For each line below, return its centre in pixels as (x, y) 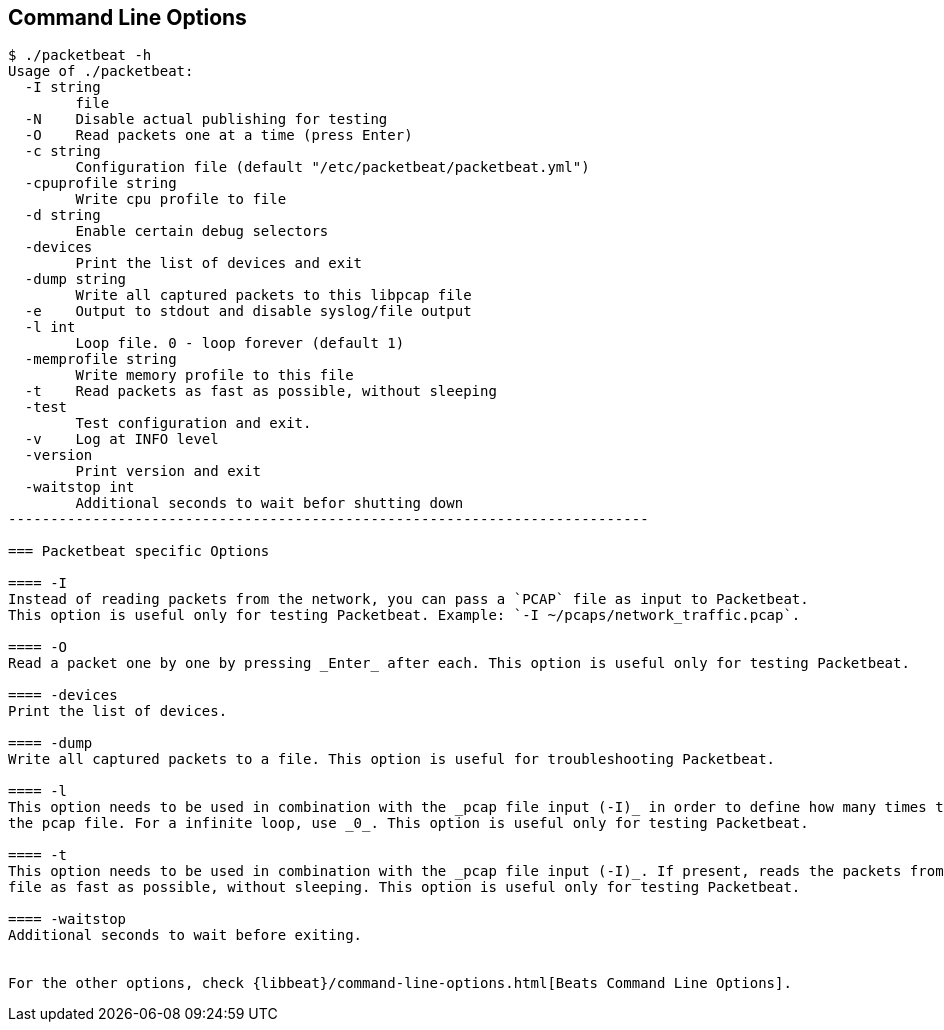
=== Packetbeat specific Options (139, 551)
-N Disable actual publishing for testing (206, 119)
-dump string (75, 279)
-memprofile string (100, 359)
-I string (62, 87)
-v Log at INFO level (121, 439)
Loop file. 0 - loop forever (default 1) (240, 343)
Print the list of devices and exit (219, 263)
